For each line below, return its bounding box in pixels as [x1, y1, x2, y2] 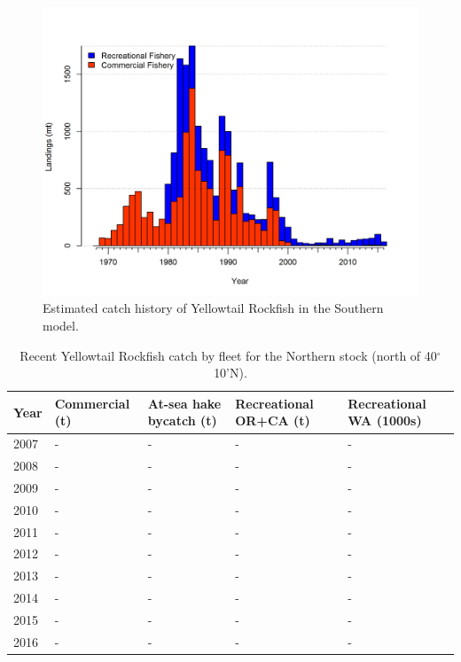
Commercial [54, 393, 130, 412]
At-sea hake [147, 393, 222, 412]
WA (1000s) [348, 411, 422, 430]
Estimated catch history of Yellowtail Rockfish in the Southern [43, 299, 384, 317]
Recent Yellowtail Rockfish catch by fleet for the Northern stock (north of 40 [20, 346, 437, 364]
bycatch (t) [147, 411, 217, 430]
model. [43, 316, 79, 335]
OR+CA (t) [235, 411, 310, 430]
